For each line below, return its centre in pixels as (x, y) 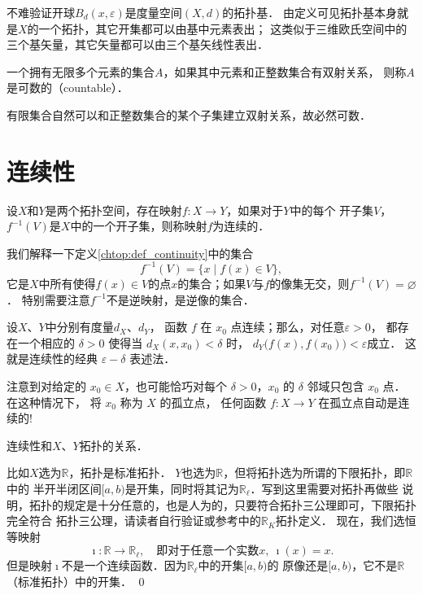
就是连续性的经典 (52, 359)
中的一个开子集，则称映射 (139, 226)
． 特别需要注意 (48, 299)
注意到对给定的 (46, 385)
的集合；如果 (212, 283)
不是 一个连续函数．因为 (124, 565)
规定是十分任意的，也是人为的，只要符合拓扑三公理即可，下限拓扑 (240, 504)
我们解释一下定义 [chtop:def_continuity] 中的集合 (130, 253)
